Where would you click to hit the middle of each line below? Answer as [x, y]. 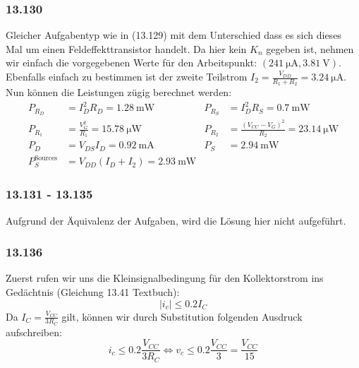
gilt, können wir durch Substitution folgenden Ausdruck [182, 316]
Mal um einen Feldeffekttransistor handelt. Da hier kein [126, 48]
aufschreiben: [34, 332]
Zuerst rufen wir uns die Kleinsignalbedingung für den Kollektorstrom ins [165, 278]
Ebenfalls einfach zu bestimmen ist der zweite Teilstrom [127, 76]
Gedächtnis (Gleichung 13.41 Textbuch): [93, 292]
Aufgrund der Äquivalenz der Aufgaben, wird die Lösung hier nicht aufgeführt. [176, 220]
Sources [46, 158]
